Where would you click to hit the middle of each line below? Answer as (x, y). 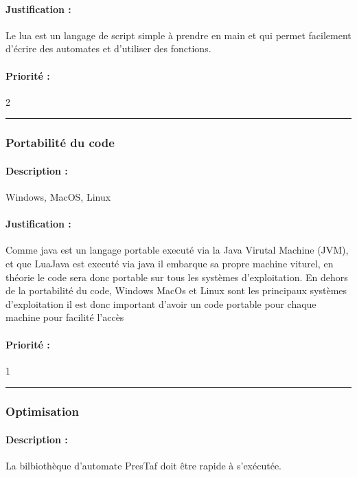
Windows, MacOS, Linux (58, 197)
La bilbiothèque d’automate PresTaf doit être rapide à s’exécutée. (143, 465)
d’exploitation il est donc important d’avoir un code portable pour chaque (161, 303)
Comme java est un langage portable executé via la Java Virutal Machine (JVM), (177, 250)
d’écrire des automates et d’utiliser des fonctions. (108, 48)
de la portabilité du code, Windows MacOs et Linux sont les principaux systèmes (176, 290)
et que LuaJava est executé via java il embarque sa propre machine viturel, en (170, 263)
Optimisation (42, 411)
